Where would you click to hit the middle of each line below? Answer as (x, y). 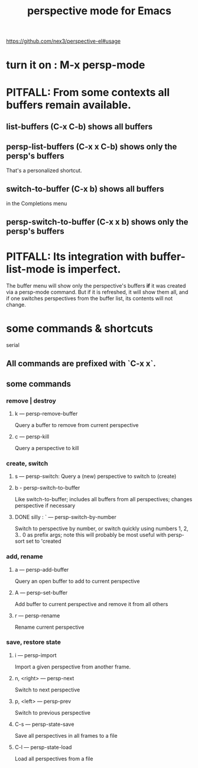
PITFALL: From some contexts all (88, 92)
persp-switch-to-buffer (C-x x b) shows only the (97, 222)
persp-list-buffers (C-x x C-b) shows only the (92, 147)
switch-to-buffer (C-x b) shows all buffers (85, 189)
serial (13, 345)
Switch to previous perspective (52, 712)
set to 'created (43, 541)
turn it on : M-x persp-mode (76, 65)
